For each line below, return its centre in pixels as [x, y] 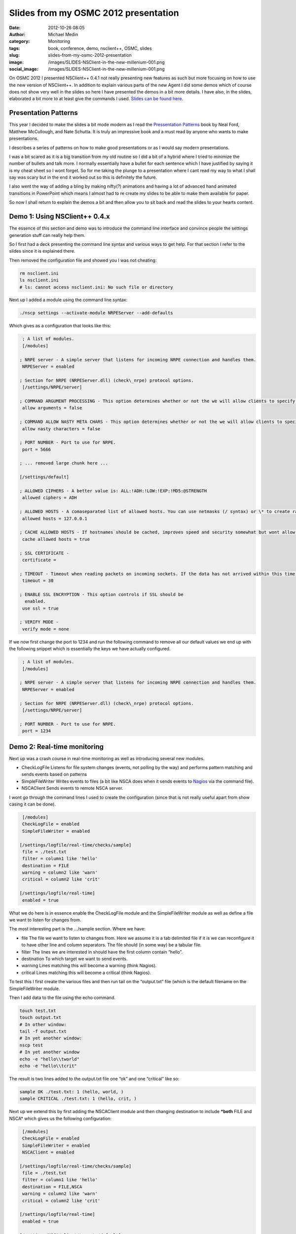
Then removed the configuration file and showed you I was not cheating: [83, 260]
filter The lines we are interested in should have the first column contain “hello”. [102, 952]
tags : [15, 48]
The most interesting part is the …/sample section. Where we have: [77, 929]
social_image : [24, 69]
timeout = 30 [38, 581]
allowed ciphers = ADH [50, 498]
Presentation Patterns [44, 113]
